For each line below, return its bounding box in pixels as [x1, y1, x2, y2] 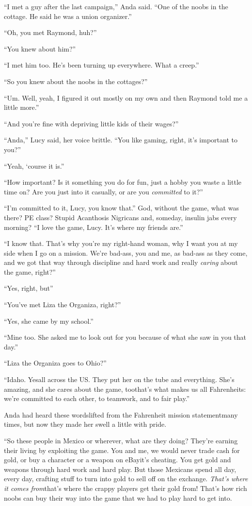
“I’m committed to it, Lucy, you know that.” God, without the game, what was [4, 203, 239, 213]
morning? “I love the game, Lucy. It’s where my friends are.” [4, 222, 183, 232]
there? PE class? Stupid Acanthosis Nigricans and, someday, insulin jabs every [4, 212, 237, 222]
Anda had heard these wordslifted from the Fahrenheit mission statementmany [4, 409, 238, 419]
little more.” [4, 102, 39, 112]
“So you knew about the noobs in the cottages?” [4, 76, 148, 86]
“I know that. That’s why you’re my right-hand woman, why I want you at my [4, 238, 238, 248]
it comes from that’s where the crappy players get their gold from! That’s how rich [4, 483, 247, 493]
